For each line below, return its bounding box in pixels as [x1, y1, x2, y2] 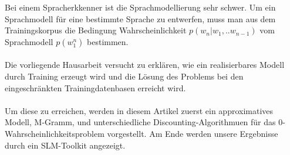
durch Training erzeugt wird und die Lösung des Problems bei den [5, 70, 244, 82]
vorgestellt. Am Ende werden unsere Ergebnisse [107, 127, 278, 139]
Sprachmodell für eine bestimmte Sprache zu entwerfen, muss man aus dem [5, 12, 276, 25]
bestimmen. [87, 35, 129, 47]
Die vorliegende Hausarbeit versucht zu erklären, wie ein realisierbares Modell [5, 58, 285, 71]
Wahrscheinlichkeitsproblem [5, 127, 104, 139]
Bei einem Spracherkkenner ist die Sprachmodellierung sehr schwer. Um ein [5, 1, 276, 13]
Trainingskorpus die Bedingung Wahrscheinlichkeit [5, 24, 187, 36]
